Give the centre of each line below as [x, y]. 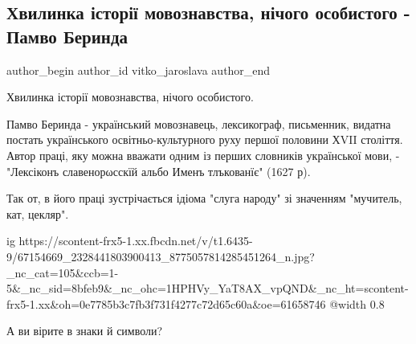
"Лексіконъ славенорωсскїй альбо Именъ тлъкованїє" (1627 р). [159, 171]
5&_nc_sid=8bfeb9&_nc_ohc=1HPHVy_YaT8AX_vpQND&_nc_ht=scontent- [208, 288]
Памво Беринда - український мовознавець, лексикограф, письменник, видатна [199, 123]
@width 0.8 [357, 303]
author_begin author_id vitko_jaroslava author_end [139, 70]
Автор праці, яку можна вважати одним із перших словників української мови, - [203, 155]
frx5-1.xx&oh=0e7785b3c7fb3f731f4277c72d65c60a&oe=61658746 [166, 303]
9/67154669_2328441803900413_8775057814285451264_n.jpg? [161, 256]
